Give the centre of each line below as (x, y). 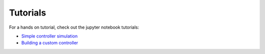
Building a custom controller (50, 43)
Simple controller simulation (50, 36)
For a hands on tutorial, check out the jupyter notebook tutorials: (74, 27)
